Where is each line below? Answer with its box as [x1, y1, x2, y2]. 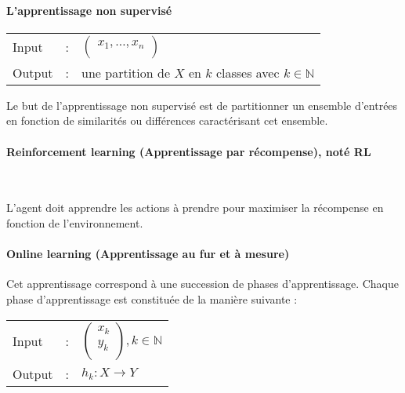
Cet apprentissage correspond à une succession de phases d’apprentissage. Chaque [6, 275, 400, 292]
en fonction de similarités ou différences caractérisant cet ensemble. [6, 112, 328, 129]
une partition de [81, 63, 171, 82]
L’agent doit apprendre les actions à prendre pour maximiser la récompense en [6, 199, 384, 216]
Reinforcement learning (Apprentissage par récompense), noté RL [6, 143, 371, 159]
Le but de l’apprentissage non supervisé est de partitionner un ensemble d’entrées [6, 96, 398, 113]
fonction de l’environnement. [6, 214, 143, 231]
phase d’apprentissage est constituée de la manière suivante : [6, 290, 298, 307]
